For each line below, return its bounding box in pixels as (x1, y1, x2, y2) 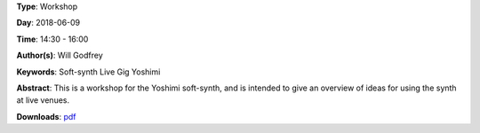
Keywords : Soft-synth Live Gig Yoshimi (16, 66, 161, 77)
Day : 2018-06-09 (16, 18, 81, 28)
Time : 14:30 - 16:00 (16, 34, 89, 44)
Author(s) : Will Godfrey (16, 50, 103, 61)
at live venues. (16, 95, 70, 106)
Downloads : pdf (16, 111, 76, 121)
